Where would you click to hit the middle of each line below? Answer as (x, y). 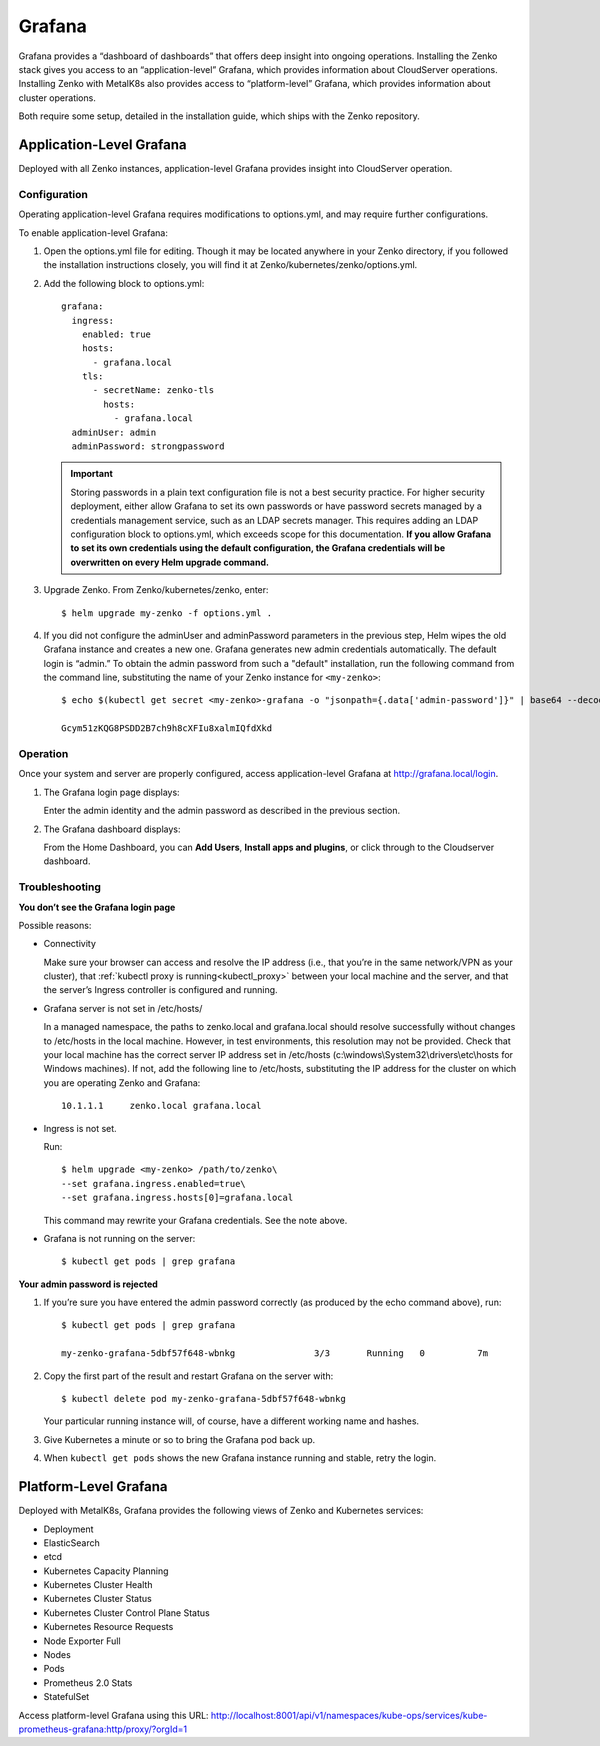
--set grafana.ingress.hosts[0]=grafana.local (177, 1198)
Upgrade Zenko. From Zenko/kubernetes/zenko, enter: (156, 590)
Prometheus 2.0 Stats (88, 1682)
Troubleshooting (60, 887)
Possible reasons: (55, 925)
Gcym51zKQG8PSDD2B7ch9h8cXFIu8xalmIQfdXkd (167, 728)
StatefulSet (66, 1697)
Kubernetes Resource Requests (108, 1627)
